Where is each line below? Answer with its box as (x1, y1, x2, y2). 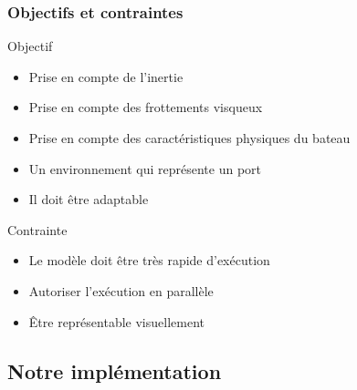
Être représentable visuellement (28, 312, 205, 331)
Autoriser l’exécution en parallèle (28, 281, 214, 300)
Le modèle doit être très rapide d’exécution (28, 251, 270, 270)
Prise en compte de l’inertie (28, 67, 184, 86)
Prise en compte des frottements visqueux (28, 97, 263, 117)
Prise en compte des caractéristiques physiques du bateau (28, 128, 351, 147)
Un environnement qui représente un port (28, 159, 261, 178)
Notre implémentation (7, 356, 222, 385)
